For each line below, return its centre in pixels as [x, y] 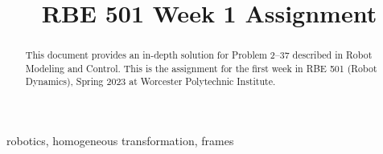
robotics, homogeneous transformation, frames [120, 141]
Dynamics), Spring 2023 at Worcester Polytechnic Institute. [150, 81]
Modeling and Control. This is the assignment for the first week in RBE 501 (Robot [201, 68]
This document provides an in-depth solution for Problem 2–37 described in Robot [199, 55]
